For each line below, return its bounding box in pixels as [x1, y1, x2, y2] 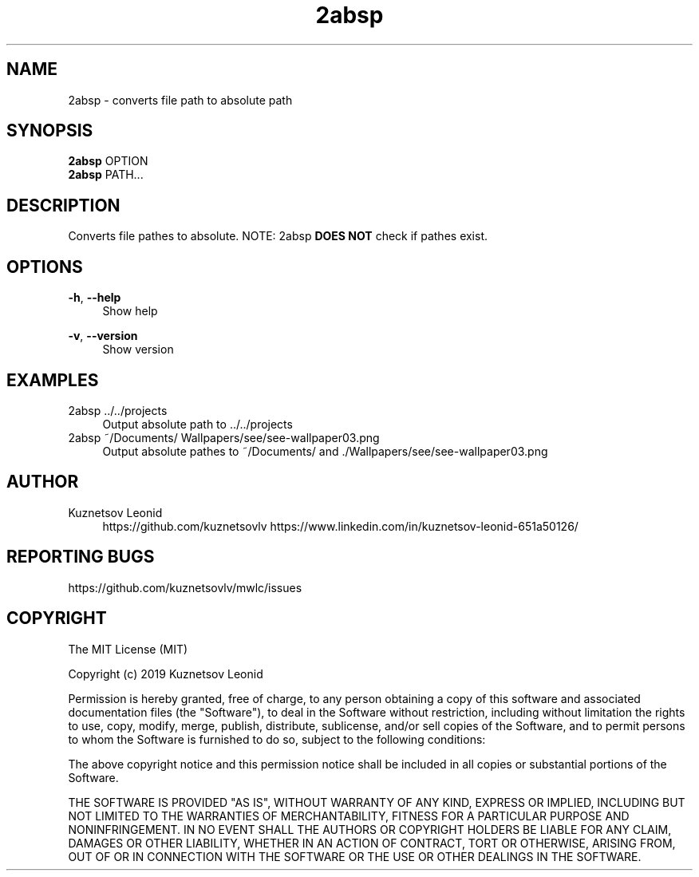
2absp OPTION [68, 154, 148, 168]
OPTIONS [6, 256, 83, 277]
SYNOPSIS [6, 120, 93, 141]
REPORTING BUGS [6, 547, 155, 567]
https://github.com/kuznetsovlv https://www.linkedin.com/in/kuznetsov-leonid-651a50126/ [102, 519, 579, 533]
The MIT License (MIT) [68, 642, 188, 656]
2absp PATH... [68, 168, 144, 182]
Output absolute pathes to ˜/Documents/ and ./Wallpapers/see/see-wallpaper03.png [102, 444, 548, 458]
